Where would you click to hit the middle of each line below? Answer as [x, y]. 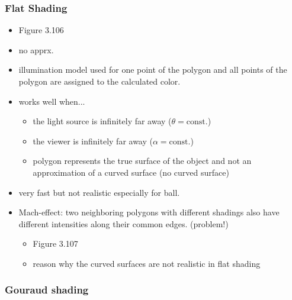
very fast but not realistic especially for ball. [99, 192]
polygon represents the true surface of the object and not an [142, 161]
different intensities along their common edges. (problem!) [123, 223]
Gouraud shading [47, 290]
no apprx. [36, 49]
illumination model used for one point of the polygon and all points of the [153, 70]
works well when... [52, 101]
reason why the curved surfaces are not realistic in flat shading [147, 263]
